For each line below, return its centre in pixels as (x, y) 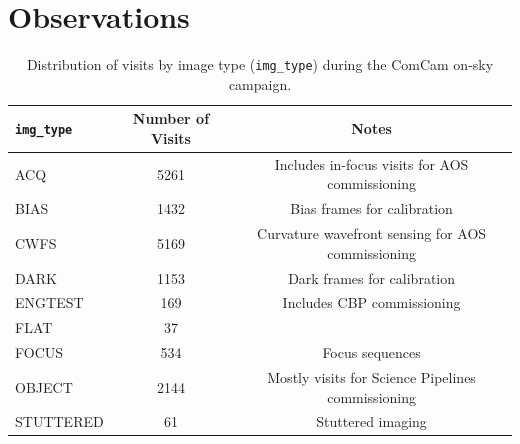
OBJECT (44, 386)
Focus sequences (371, 352)
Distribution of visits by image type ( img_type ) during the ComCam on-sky (260, 64)
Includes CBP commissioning (371, 302)
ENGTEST (49, 302)
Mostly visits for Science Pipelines (371, 376)
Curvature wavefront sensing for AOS (372, 233)
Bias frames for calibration (371, 208)
